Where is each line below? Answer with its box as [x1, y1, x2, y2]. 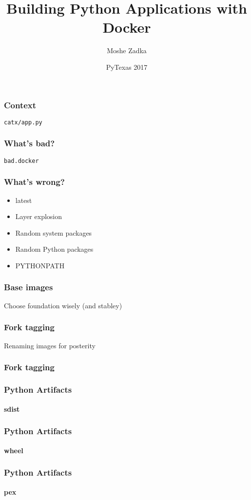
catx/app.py [4, 119, 42, 126]
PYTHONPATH [15, 260, 65, 270]
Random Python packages [15, 244, 94, 254]
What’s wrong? [4, 176, 65, 188]
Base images [4, 281, 53, 293]
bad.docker [4, 157, 39, 164]
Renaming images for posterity [4, 340, 96, 350]
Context [4, 99, 37, 111]
